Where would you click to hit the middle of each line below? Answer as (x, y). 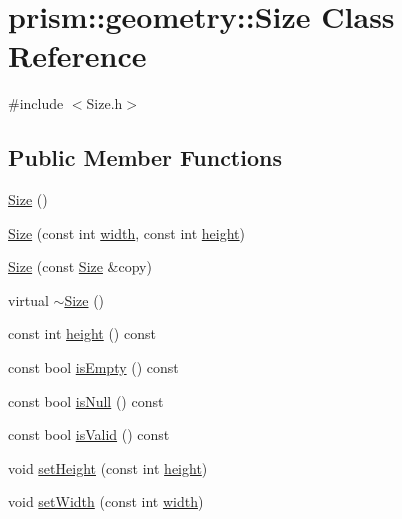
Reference (77, 55)
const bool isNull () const (86, 400)
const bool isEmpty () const (93, 367)
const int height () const (82, 333)
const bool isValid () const (89, 434)
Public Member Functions (145, 157)
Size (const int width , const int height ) (127, 232)
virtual (28, 299)
